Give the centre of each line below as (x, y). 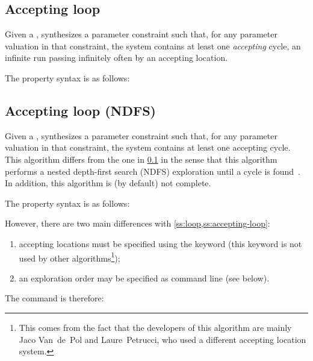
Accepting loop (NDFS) (80, 110)
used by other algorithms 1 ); (70, 257)
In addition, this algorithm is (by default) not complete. (108, 183)
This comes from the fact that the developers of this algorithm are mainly (155, 327)
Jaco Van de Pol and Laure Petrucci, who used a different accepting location (163, 339)
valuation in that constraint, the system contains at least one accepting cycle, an (153, 46)
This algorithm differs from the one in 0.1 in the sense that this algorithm (141, 159)
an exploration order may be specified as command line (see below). (144, 278)
